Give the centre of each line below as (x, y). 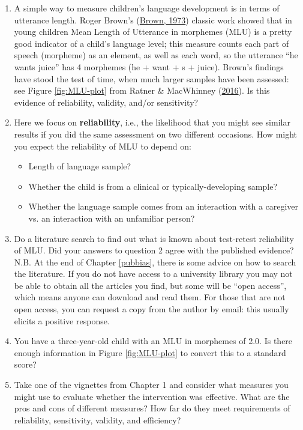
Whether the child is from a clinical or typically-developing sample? (153, 186)
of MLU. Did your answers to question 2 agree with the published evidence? (154, 250)
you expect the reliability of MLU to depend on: (103, 146)
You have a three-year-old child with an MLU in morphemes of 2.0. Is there (153, 341)
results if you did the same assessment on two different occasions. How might (156, 134)
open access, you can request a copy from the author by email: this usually (151, 309)
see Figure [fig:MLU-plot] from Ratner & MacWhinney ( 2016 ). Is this (142, 90)
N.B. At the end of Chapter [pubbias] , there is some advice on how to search (155, 262)
